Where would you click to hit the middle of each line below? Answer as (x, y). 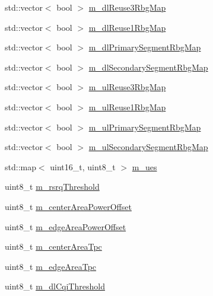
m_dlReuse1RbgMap (127, 27)
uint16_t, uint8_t (83, 166)
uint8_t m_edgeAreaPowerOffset (66, 226)
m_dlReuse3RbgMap (127, 7)
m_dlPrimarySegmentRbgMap (145, 47)
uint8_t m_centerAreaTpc (53, 246)
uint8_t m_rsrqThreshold (52, 187)
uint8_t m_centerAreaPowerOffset (68, 206)
